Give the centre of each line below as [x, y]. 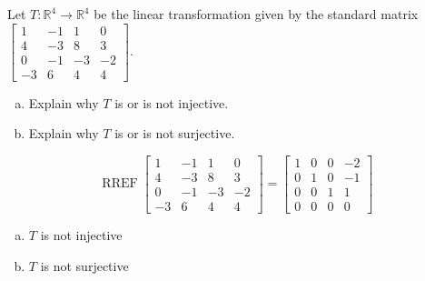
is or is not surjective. [175, 133]
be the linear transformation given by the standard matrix [256, 14]
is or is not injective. [172, 102]
